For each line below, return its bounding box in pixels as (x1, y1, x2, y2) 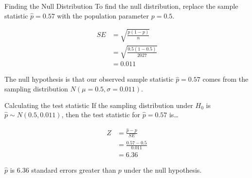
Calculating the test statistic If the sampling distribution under (4, 100, 193, 110)
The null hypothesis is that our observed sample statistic (4, 74, 174, 84)
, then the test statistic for (61, 109, 141, 120)
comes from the (202, 74, 249, 84)
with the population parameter (57, 10, 149, 20)
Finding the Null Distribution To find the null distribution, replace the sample (4, 1, 238, 11)
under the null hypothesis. (124, 164, 202, 175)
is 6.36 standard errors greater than (10, 164, 116, 175)
